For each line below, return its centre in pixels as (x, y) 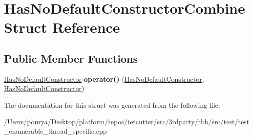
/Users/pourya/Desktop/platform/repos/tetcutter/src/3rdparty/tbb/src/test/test (127, 121)
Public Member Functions (71, 58)
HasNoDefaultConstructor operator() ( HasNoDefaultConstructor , (104, 79)
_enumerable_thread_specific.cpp (55, 131)
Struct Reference (62, 27)
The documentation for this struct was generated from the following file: (112, 104)
